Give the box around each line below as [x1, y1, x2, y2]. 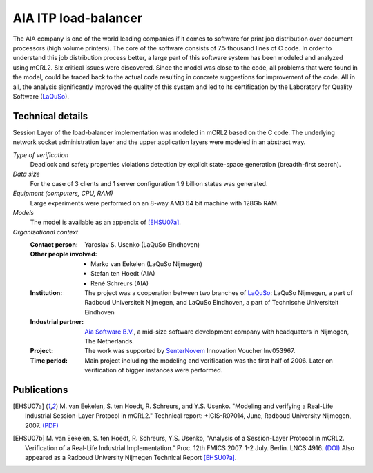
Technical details [12, 110, 88, 122]
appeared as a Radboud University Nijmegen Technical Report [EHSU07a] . [25, 454, 237, 462]
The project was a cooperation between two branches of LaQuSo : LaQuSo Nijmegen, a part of [84, 289, 353, 297]
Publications [12, 383, 68, 396]
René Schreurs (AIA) [90, 279, 149, 288]
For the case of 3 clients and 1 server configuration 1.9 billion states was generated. [30, 179, 268, 188]
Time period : [30, 356, 68, 365]
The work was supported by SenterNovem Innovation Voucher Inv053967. [84, 347, 296, 355]
